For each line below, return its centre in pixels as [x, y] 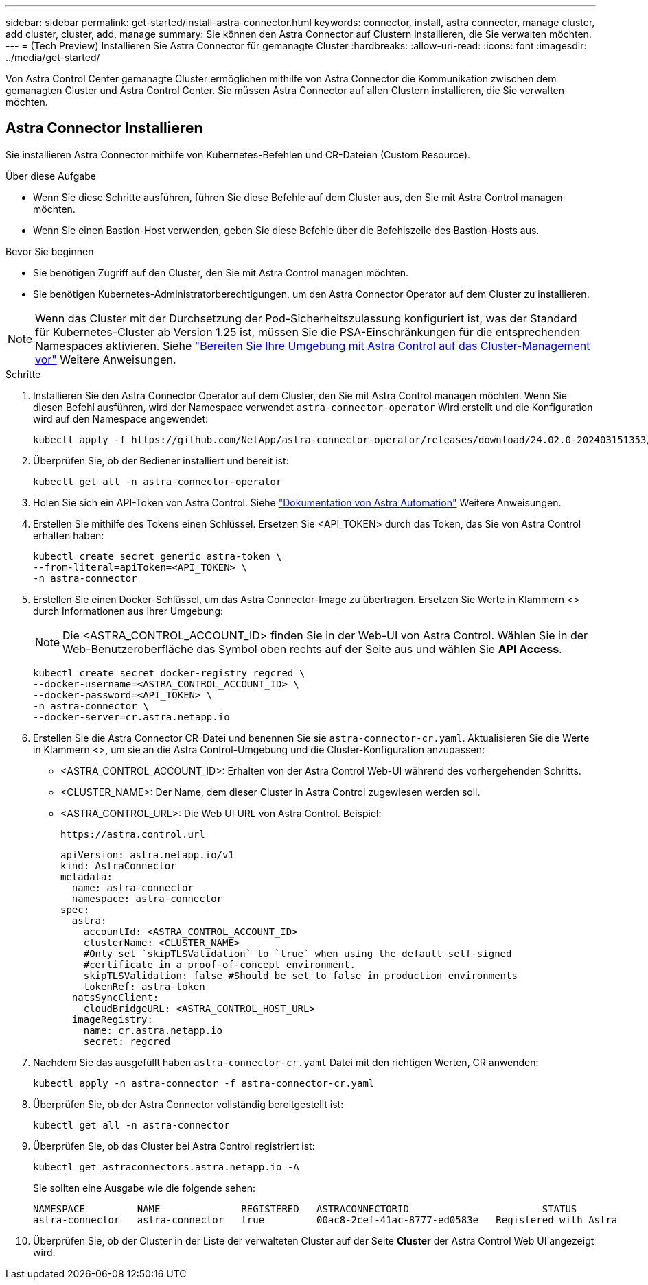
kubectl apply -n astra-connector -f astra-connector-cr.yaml [204, 1083]
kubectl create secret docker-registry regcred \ [169, 673]
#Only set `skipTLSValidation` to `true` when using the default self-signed [298, 953]
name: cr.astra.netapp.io [153, 1030]
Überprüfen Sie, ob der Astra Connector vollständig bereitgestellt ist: [188, 1104]
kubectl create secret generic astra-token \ [158, 556]
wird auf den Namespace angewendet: [121, 418]
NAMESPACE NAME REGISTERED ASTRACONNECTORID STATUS [305, 1209]
